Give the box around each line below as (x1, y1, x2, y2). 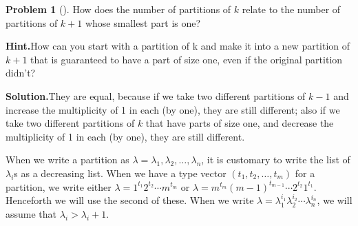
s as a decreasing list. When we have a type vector (14, 165, 227, 180)
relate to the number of (242, 2, 341, 16)
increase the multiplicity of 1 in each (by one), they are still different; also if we (6, 102, 340, 116)
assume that (6, 206, 57, 220)
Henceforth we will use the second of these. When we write (6, 193, 254, 207)
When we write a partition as (6, 152, 129, 167)
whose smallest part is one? (85, 15, 201, 30)
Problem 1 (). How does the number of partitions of (6, 2, 231, 16)
